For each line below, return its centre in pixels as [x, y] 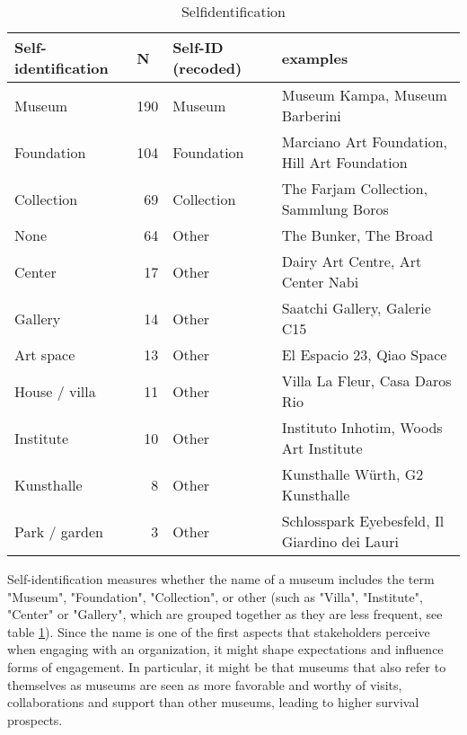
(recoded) [207, 68]
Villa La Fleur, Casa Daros [366, 381]
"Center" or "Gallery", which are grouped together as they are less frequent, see [225, 614]
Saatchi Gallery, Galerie [356, 308]
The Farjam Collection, [355, 188]
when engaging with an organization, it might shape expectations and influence [225, 649]
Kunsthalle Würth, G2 [352, 474]
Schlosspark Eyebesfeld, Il [363, 521]
